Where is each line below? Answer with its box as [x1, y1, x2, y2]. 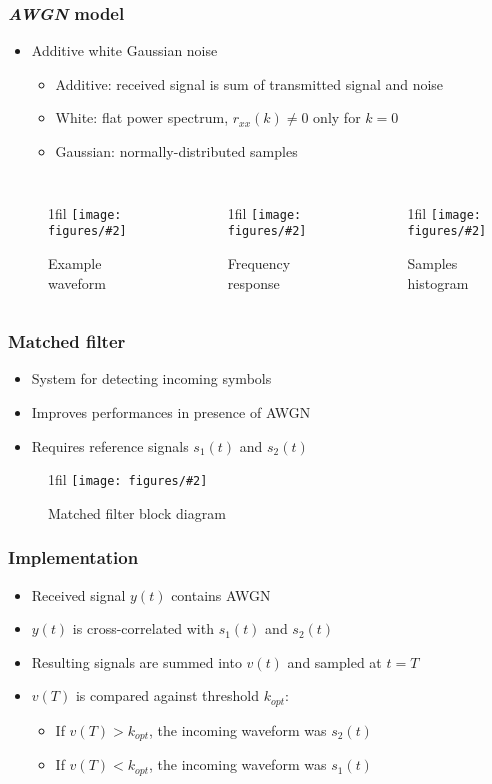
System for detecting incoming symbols [31, 368, 272, 389]
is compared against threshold [75, 685, 260, 706]
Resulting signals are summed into [31, 651, 242, 672]
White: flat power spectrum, [55, 107, 229, 128]
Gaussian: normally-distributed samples [55, 141, 298, 161]
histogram [407, 272, 469, 293]
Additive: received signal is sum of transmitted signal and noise [55, 73, 444, 94]
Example [48, 252, 102, 273]
